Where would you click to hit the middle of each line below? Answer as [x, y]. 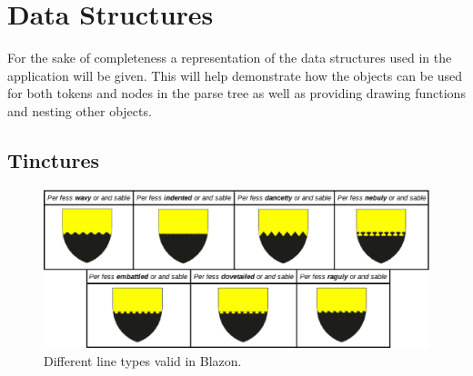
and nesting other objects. [80, 110]
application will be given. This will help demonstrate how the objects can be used [235, 75]
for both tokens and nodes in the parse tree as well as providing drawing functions [236, 93]
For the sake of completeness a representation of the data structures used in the [230, 58]
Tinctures [54, 159]
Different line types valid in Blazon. [143, 360]
